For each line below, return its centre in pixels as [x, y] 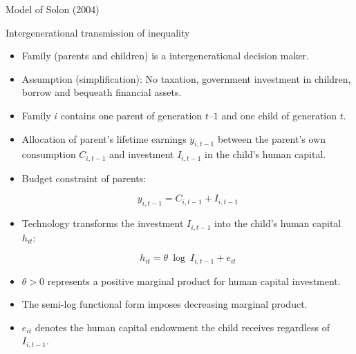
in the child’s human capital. [265, 154]
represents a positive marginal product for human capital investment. [194, 281]
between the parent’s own [271, 138]
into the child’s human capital [278, 223]
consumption [49, 154]
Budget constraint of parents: [84, 178]
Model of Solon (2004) [53, 9]
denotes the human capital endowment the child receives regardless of [182, 327]
